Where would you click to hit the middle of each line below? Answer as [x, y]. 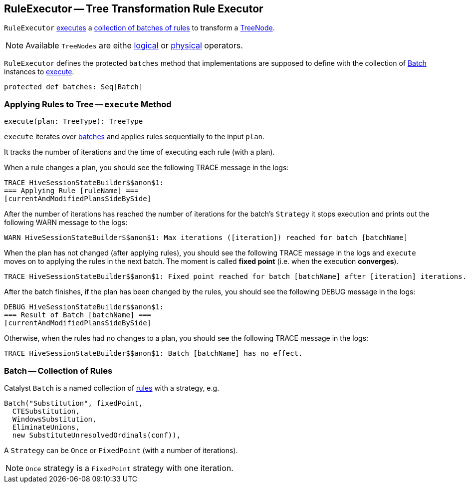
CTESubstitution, [46, 411]
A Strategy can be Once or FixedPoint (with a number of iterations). [121, 450]
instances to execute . [39, 72]
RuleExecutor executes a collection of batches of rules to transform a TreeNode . [139, 28]
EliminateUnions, [46, 427]
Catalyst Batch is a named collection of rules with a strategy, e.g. [112, 388]
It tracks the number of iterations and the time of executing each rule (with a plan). [139, 152]
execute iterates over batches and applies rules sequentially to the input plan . [134, 137]
